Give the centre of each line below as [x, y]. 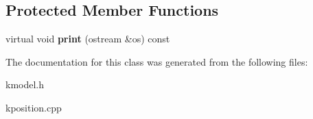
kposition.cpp [34, 107]
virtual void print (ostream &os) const [88, 39]
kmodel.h [25, 84]
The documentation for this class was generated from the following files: [157, 61]
